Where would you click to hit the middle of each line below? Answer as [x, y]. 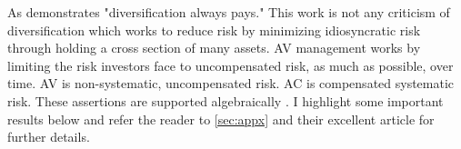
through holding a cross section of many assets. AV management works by [214, 48]
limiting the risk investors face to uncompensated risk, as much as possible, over [230, 65]
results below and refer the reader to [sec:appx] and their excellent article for [221, 119]
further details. [49, 137]
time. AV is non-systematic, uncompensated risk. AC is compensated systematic [231, 83]
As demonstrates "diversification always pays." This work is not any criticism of [229, 12]
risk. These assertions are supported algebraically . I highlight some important [225, 100]
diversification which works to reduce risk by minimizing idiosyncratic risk [214, 30]
